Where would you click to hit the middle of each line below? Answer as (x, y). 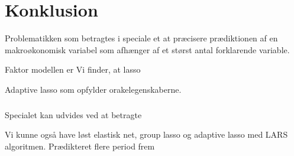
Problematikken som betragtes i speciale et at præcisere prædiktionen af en (141, 38)
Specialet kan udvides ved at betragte (73, 114)
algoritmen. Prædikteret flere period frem (80, 146)
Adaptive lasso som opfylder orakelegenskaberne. (93, 89)
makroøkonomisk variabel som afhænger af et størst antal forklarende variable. (147, 49)
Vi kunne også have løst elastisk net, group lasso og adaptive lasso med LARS (146, 134)
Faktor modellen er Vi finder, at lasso (73, 69)
